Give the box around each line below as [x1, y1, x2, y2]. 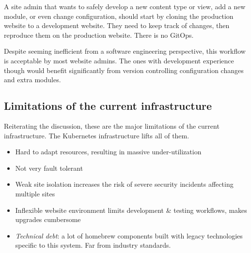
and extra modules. [4, 74, 61, 85]
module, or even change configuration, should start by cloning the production [4, 11, 234, 21]
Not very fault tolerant [15, 163, 83, 173]
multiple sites [15, 188, 55, 198]
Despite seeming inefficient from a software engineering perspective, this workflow [4, 46, 246, 56]
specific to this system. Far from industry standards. [15, 240, 171, 250]
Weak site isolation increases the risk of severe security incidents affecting [15, 179, 234, 189]
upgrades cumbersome [15, 214, 81, 224]
